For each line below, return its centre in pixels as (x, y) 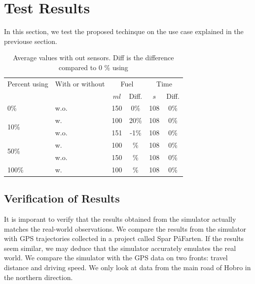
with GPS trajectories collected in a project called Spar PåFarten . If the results (124, 238)
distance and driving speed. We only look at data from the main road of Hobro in (127, 267)
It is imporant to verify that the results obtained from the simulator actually (120, 219)
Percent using (28, 83)
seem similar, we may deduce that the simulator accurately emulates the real (120, 248)
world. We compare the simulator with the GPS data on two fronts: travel (116, 258)
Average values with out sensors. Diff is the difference (93, 58)
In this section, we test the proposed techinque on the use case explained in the (124, 31)
